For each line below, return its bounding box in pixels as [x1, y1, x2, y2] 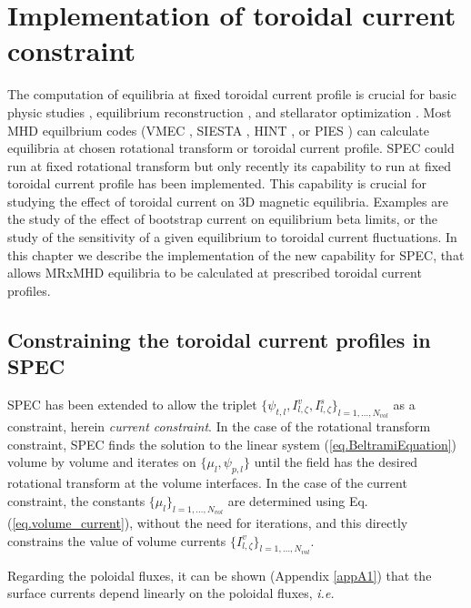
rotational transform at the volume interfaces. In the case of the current [7, 473, 407, 492]
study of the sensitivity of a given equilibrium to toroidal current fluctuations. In [7, 228, 457, 247]
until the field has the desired [254, 452, 418, 471]
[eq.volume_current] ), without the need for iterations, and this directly [12, 513, 408, 532]
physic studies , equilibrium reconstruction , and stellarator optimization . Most [7, 102, 452, 121]
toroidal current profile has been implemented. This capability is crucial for [7, 174, 426, 193]
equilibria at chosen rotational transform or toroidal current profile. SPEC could [7, 138, 455, 157]
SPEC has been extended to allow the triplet [7, 395, 257, 414]
